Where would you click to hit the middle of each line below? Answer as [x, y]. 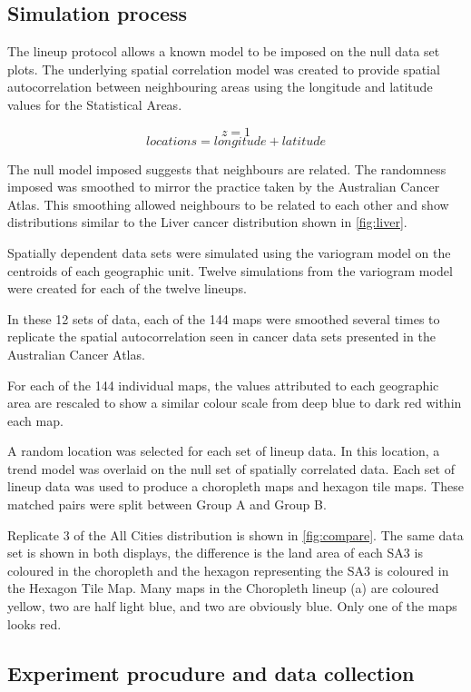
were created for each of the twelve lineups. [127, 288]
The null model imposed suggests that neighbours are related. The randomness [227, 168]
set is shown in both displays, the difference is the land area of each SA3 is [215, 553]
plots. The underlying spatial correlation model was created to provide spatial [224, 69]
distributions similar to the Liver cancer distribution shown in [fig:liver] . [207, 222]
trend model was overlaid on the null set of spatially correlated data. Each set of [231, 468]
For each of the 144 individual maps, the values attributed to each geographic [223, 385]
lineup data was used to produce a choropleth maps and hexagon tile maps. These [235, 486]
